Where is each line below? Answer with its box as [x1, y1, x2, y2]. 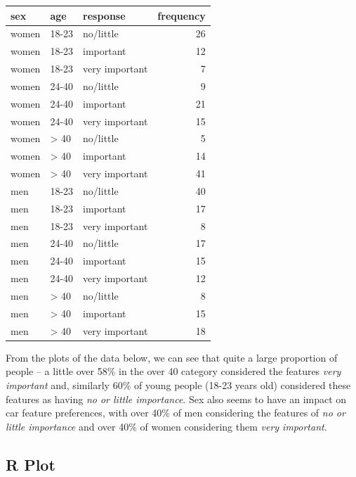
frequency [157, 8, 206, 23]
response [83, 8, 126, 23]
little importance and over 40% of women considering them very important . [6, 419, 327, 433]
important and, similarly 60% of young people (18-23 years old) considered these [6, 377, 351, 392]
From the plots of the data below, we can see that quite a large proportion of [6, 350, 338, 364]
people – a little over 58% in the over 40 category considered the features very [6, 364, 341, 379]
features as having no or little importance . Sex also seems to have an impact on [6, 391, 347, 406]
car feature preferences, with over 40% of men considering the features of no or [6, 405, 345, 420]
